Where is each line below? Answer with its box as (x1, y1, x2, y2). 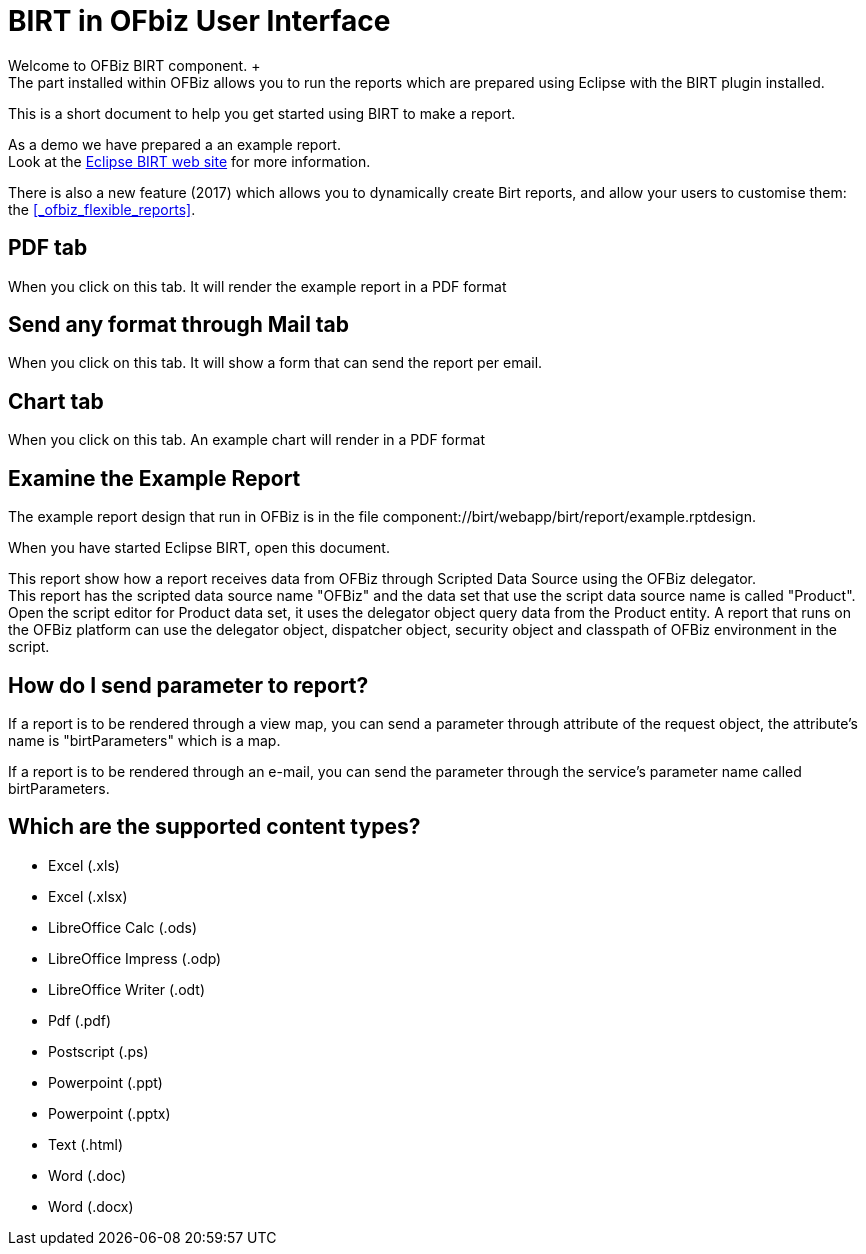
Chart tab (8, 388, 104, 414)
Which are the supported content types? (8, 814, 421, 840)
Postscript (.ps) (48, 1042, 149, 1060)
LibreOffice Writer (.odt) (48, 980, 206, 998)
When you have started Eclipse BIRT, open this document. (8, 539, 390, 557)
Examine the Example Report (8, 465, 301, 491)
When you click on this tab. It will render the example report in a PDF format (8, 277, 507, 295)
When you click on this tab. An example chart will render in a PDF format (8, 431, 485, 449)
